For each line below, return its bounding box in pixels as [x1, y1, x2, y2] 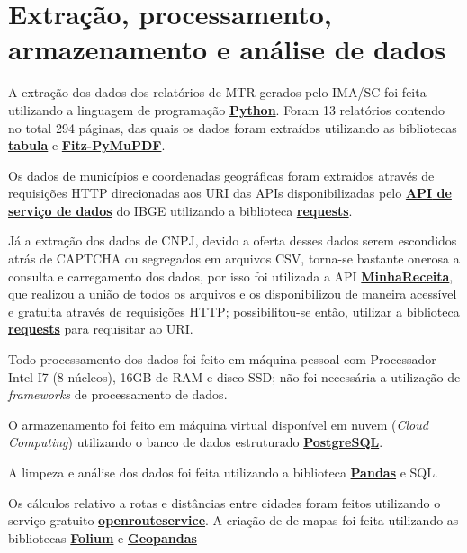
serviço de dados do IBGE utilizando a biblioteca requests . [8, 201, 353, 219]
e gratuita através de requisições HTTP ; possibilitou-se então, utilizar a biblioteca [8, 301, 460, 320]
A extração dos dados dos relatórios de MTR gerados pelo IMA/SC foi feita [8, 83, 427, 102]
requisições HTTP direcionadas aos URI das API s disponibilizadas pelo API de [8, 183, 452, 202]
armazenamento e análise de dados [8, 31, 446, 67]
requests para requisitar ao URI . [8, 319, 193, 338]
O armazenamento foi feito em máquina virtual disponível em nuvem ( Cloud [8, 415, 428, 433]
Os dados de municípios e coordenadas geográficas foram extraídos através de [8, 165, 435, 184]
